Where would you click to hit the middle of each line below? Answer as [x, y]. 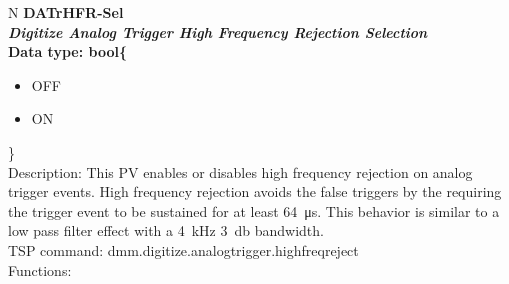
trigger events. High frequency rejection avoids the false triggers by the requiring [255, 191]
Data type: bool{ [67, 51]
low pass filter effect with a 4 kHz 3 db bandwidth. [166, 230]
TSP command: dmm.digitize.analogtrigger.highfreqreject [183, 249]
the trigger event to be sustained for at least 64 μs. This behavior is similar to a [254, 210]
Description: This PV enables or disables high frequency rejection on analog [240, 171]
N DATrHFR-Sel [66, 12]
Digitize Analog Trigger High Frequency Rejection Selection [218, 31]
